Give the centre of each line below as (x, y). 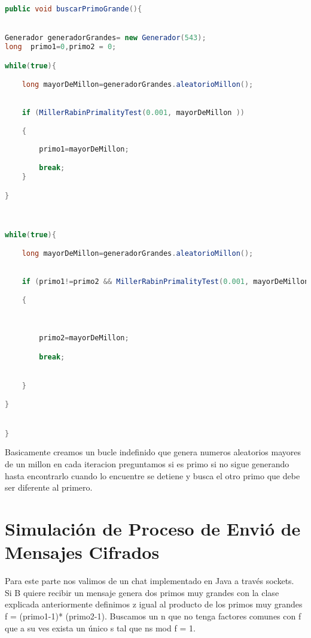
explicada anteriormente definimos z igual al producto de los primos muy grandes (154, 604)
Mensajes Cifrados (82, 552)
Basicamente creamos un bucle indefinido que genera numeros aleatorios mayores (153, 452)
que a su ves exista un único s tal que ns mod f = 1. (100, 628)
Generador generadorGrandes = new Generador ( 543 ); (106, 38)
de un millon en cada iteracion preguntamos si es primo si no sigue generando (147, 464)
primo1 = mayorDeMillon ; (84, 149)
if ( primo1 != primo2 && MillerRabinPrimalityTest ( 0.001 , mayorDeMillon (165, 281)
